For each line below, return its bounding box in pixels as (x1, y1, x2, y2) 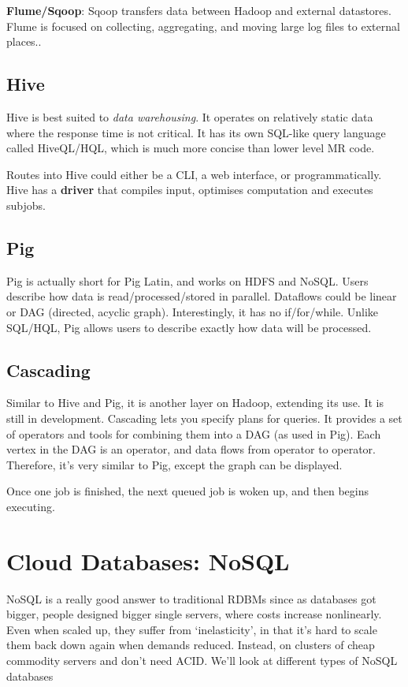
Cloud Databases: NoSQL (6, 544, 290, 577)
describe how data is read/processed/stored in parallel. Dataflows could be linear (6, 288, 397, 304)
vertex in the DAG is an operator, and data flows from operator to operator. (6, 441, 376, 457)
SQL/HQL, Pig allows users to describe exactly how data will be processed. (6, 319, 372, 335)
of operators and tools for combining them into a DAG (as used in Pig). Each (6, 425, 381, 442)
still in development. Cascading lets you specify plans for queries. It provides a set (6, 409, 402, 426)
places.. (6, 33, 42, 50)
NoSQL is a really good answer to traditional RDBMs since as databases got (6, 590, 376, 607)
